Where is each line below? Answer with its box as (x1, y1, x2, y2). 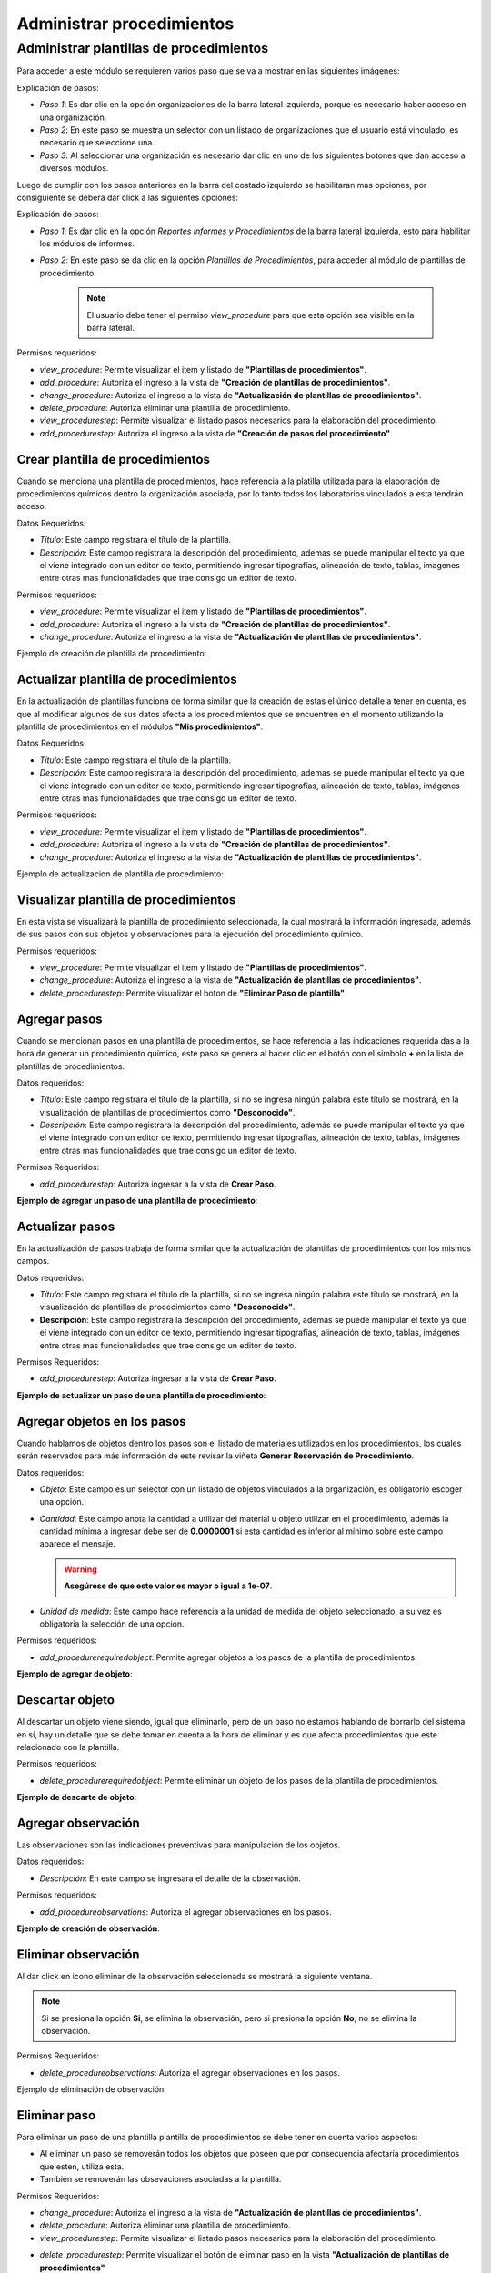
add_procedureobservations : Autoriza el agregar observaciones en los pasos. (39, 1906, 332, 1918)
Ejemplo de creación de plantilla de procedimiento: (16, 648, 207, 659)
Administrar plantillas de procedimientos (16, 40, 269, 56)
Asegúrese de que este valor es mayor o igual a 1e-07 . (64, 1580, 273, 1591)
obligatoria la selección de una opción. (39, 1618, 185, 1629)
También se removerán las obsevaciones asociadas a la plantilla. (39, 2174, 282, 2185)
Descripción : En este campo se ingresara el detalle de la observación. (39, 1873, 302, 1884)
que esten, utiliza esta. (39, 2160, 125, 2172)
